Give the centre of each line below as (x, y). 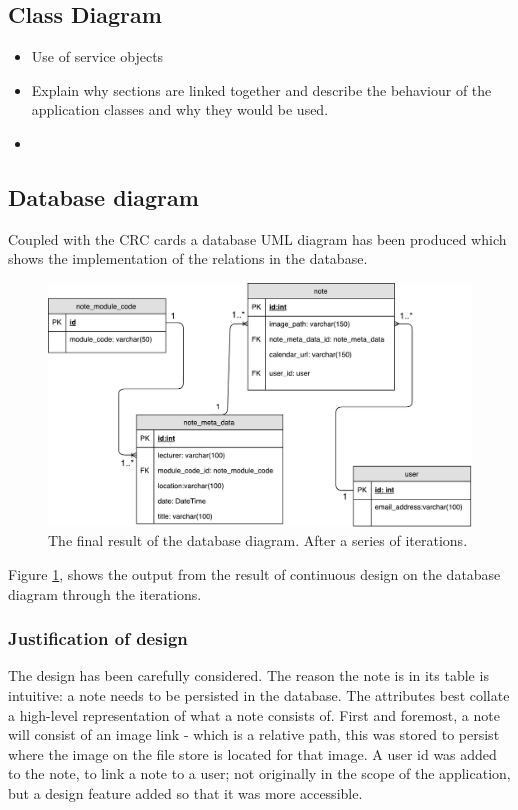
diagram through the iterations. (105, 593)
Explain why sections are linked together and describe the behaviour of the (261, 89)
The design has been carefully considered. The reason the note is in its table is (248, 675)
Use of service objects (97, 56)
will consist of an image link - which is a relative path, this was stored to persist (254, 734)
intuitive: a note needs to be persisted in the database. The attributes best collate (259, 695)
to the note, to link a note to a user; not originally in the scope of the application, (259, 773)
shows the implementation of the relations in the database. (188, 258)
